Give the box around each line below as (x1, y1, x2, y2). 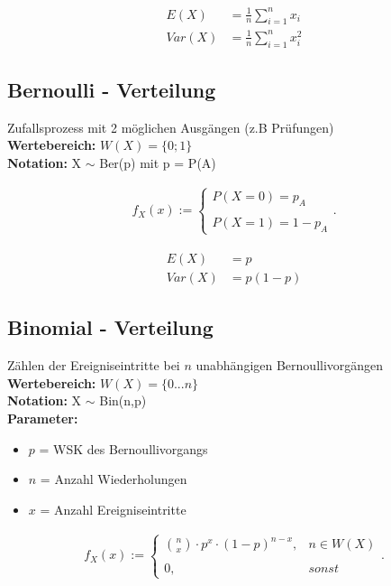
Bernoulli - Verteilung (7, 76, 216, 104)
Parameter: (7, 408, 78, 427)
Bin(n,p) (99, 391, 147, 410)
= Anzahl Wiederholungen (40, 470, 187, 488)
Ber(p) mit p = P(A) (99, 153, 216, 172)
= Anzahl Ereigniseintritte (40, 499, 186, 518)
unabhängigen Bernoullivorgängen (195, 356, 384, 375)
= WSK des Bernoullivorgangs (39, 439, 208, 458)
